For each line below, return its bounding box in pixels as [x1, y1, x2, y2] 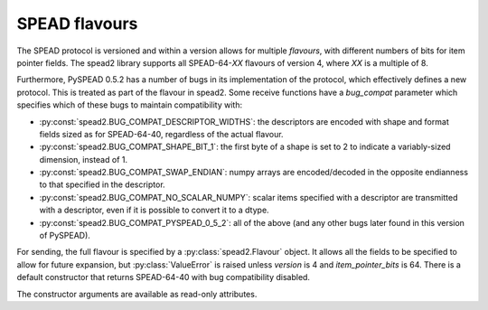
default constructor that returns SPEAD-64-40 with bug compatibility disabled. [16, 272, 311, 283]
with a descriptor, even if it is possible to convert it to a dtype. [39, 204, 270, 216]
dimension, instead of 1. [39, 154, 128, 164]
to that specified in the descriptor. [39, 179, 166, 190]
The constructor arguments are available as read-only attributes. [16, 288, 258, 299]
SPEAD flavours [16, 14, 138, 33]
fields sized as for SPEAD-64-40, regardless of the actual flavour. [39, 128, 284, 139]
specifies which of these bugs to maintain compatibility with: [16, 99, 243, 110]
